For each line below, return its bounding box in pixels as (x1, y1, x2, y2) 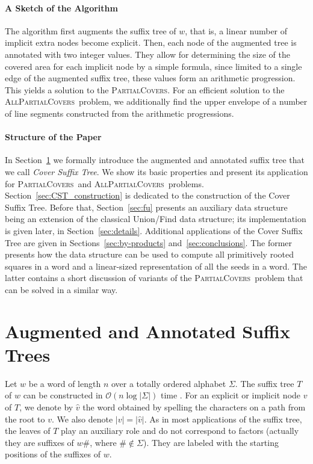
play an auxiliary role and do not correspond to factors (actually (61, 424, 299, 437)
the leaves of (5, 424, 51, 437)
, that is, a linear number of (185, 24, 288, 37)
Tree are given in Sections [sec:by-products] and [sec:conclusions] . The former (5, 236, 293, 249)
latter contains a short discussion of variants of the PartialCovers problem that (5, 271, 303, 284)
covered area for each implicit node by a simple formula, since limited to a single (5, 60, 302, 72)
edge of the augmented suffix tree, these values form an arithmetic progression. (5, 72, 296, 84)
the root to (5, 412, 45, 425)
